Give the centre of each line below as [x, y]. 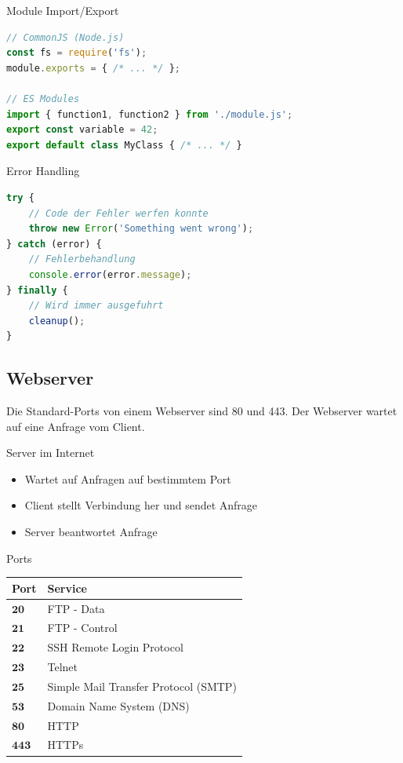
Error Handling [43, 171]
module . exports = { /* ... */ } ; [94, 68]
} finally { [37, 290]
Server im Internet [51, 453]
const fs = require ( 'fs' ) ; [77, 53]
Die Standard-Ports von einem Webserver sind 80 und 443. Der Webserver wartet [202, 411]
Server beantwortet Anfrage [91, 532]
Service [67, 588]
